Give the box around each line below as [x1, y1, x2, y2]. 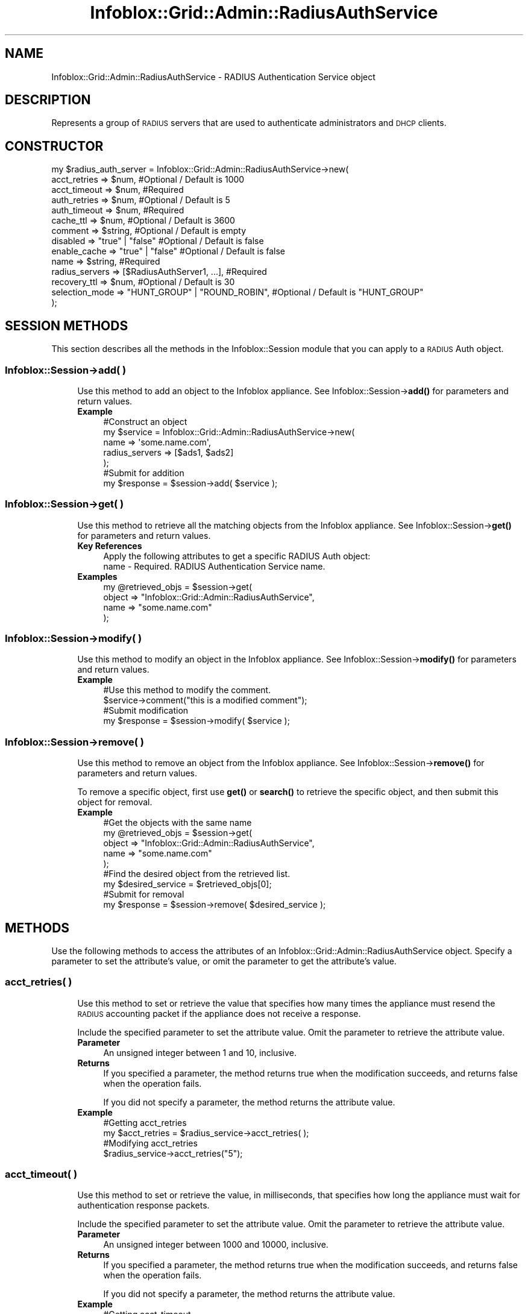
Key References [77, 540, 142, 551]
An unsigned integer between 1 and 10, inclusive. [103, 1047, 297, 1058]
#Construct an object [103, 416, 187, 427]
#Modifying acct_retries [103, 1137, 198, 1148]
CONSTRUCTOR [5, 138, 104, 154]
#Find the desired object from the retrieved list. [103, 869, 291, 879]
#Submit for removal [103, 889, 184, 900]
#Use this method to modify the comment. [103, 685, 271, 696]
